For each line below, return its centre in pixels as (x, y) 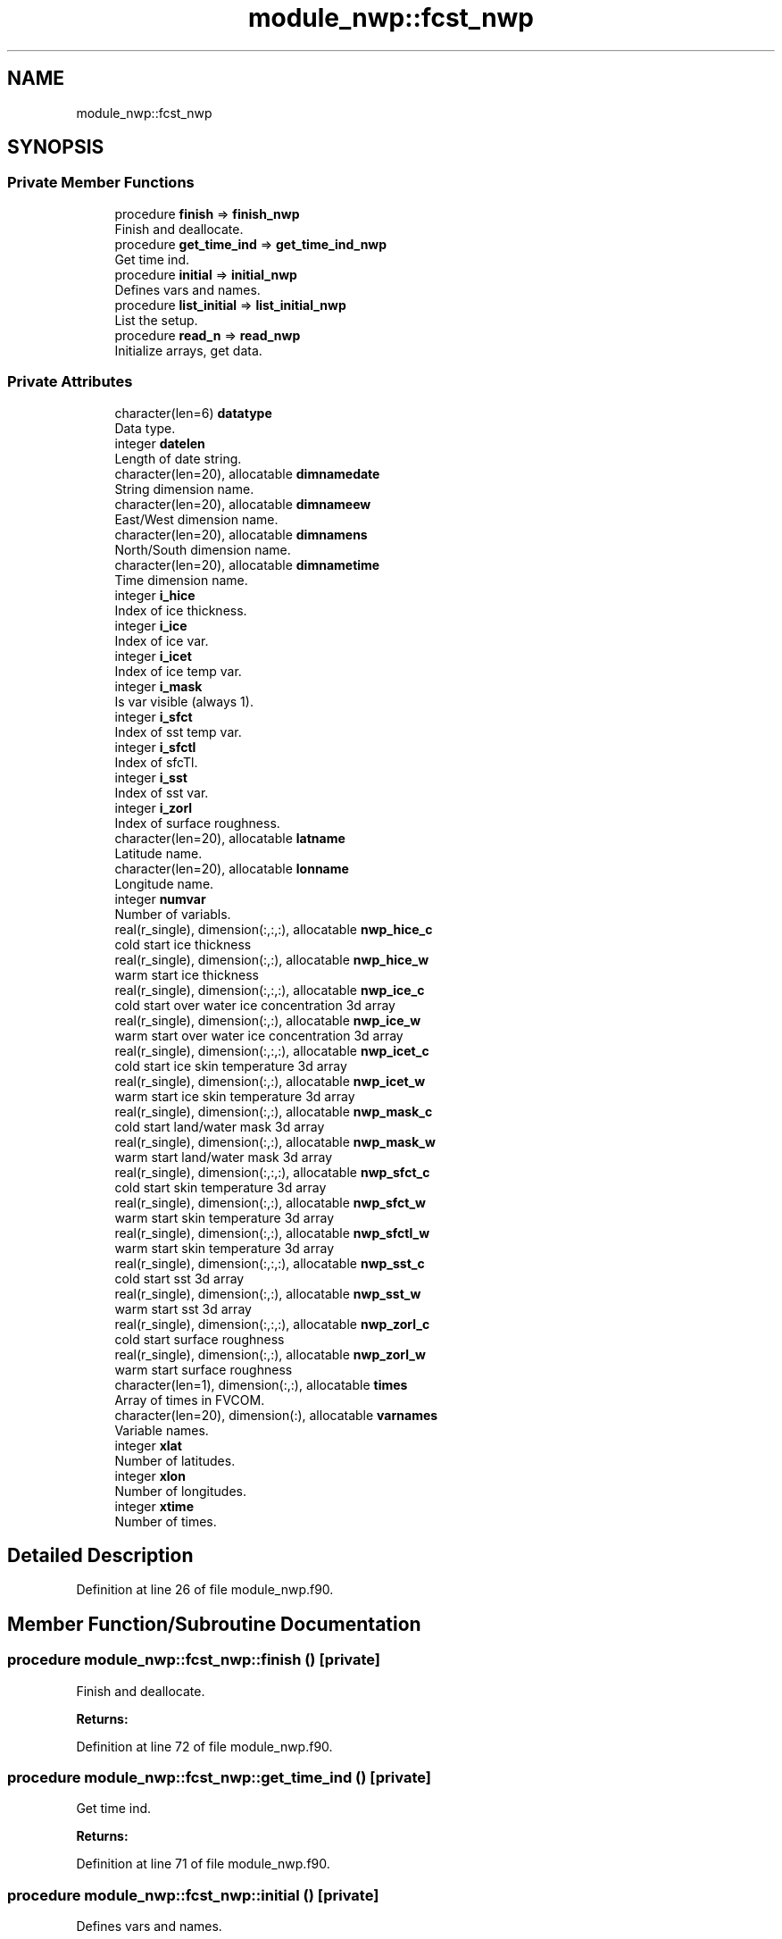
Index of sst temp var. (178, 731)
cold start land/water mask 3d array (220, 1126)
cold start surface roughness (200, 1339)
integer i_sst (151, 777)
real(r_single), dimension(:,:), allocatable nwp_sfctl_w (272, 1233)
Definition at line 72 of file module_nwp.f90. (204, 1746)
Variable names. (162, 1430)
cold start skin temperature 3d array (220, 1187)
